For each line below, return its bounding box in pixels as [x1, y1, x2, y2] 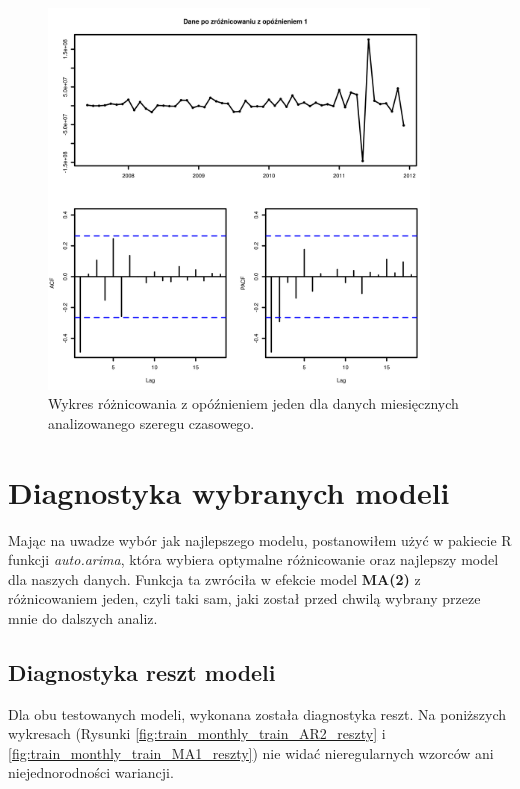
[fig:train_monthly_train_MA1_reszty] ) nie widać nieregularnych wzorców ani [8, 742, 494, 763]
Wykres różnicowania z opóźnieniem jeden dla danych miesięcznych [48, 393, 459, 414]
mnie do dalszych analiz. [8, 607, 158, 628]
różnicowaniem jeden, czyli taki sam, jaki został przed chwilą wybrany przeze [8, 588, 481, 609]
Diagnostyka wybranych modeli [8, 471, 450, 512]
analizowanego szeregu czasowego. [48, 412, 255, 433]
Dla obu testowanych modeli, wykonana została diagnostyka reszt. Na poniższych [8, 703, 507, 724]
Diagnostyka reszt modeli [8, 656, 276, 687]
